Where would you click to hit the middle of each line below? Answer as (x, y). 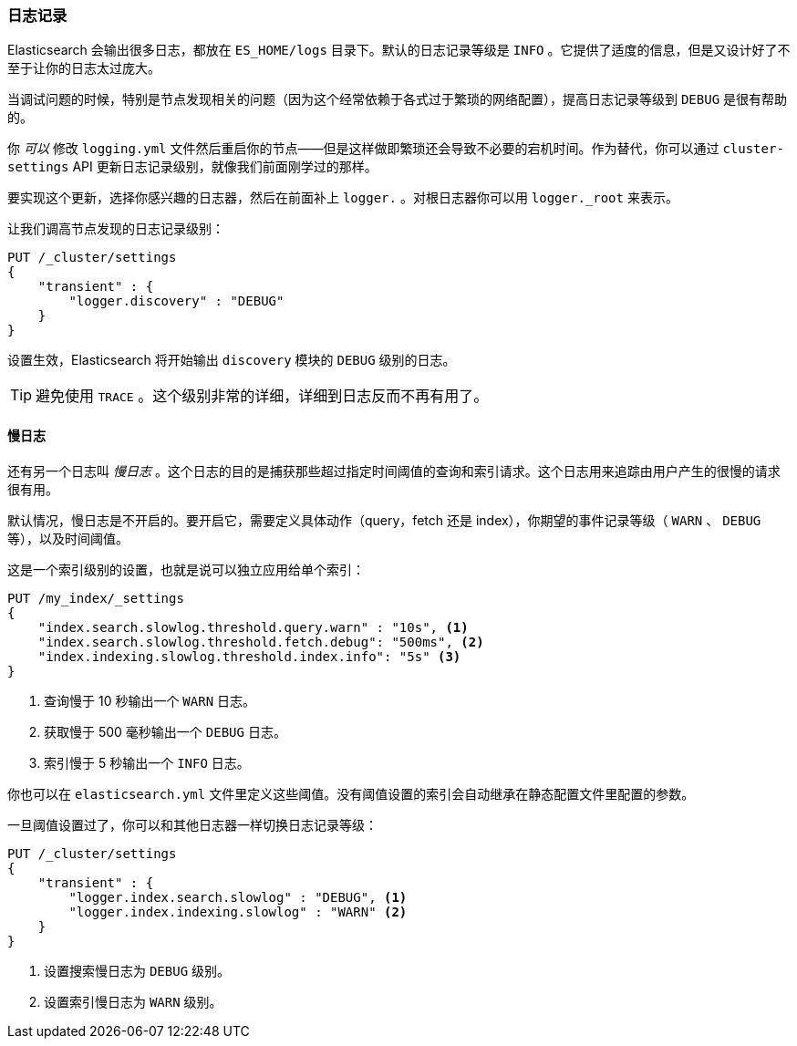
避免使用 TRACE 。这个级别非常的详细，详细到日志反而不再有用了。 (262, 396)
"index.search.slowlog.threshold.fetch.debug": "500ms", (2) (261, 642)
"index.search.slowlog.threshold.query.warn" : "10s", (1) (253, 627)
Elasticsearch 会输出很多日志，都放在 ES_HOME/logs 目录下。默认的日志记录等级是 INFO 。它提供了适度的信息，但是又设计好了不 (399, 50)
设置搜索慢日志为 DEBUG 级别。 (137, 970)
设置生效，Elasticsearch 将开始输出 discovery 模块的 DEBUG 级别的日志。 (232, 360)
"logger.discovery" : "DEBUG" (176, 301)
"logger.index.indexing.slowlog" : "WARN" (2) (238, 911)
